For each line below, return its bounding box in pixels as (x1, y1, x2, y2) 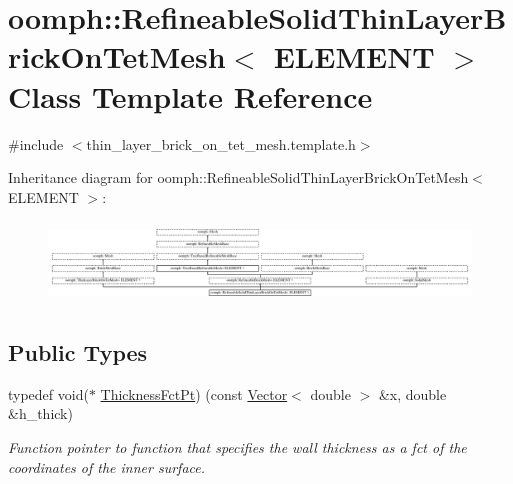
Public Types (8, 336, 148, 367)
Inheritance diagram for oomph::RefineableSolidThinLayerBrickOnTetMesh (8, 167, 469, 188)
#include (8, 133, 64, 154)
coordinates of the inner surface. (8, 456, 205, 477)
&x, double (378, 383, 447, 404)
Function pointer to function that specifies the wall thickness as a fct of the (8, 436, 467, 457)
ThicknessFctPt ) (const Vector (100, 383, 288, 404)
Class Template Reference (8, 75, 373, 116)
